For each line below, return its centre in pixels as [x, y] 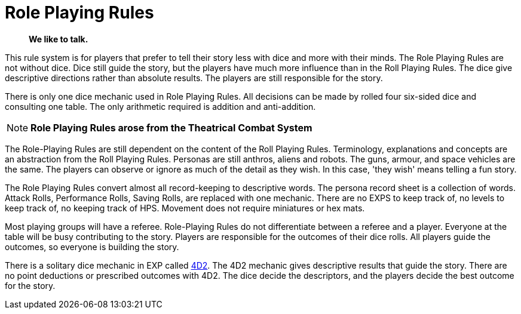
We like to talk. [59, 39]
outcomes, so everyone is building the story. [92, 247]
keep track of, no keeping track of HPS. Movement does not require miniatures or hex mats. [185, 208]
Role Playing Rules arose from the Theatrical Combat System [171, 127]
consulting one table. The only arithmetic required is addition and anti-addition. [160, 106]
